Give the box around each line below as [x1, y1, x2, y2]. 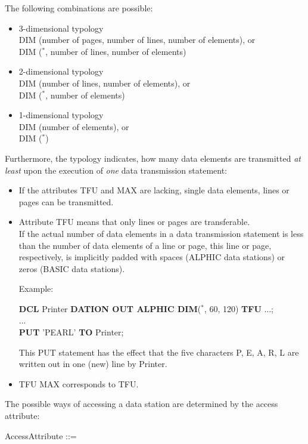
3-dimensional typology [18, 21, 104, 34]
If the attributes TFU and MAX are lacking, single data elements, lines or [18, 184, 290, 196]
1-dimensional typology [18, 109, 104, 121]
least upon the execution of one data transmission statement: [5, 164, 227, 176]
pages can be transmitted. [18, 195, 114, 208]
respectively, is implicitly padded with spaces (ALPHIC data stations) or [18, 251, 285, 263]
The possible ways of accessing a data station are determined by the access [5, 397, 278, 410]
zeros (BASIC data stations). [18, 262, 125, 275]
